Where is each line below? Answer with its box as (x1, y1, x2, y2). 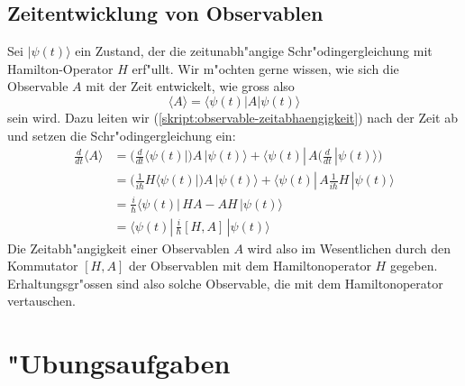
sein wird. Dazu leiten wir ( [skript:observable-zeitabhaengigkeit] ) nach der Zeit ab (7, 107, 458, 126)
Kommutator (7, 256, 78, 275)
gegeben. (389, 256, 438, 275)
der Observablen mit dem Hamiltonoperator (128, 256, 371, 275)
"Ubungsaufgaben (7, 345, 231, 381)
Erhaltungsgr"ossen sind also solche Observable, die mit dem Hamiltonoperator (7, 273, 443, 292)
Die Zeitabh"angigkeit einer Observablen (7, 238, 230, 257)
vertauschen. (7, 291, 76, 310)
